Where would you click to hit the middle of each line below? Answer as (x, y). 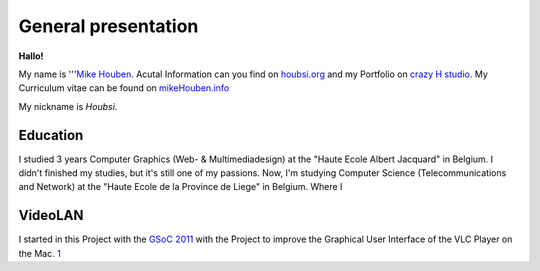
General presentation (108, 26)
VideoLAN (51, 215)
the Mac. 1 (40, 253)
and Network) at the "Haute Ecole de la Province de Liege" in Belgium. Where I (180, 187)
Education (51, 135)
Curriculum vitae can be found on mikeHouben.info (124, 88)
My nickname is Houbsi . (68, 106)
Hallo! (31, 56)
